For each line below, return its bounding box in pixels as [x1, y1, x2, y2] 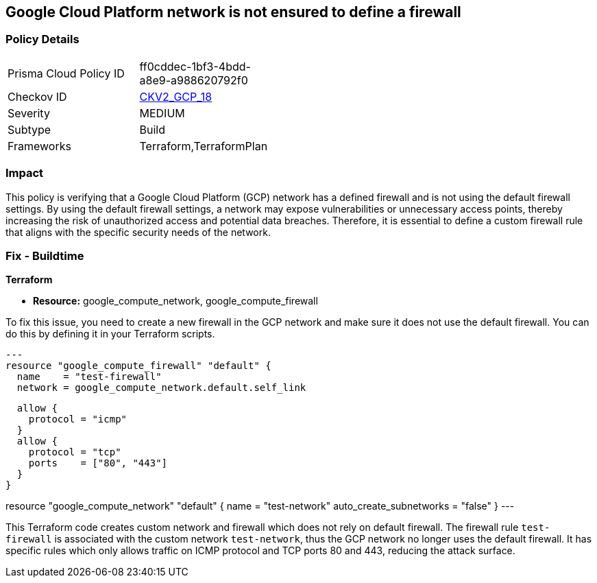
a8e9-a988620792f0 [139, 73, 248, 87]
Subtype [8, 122, 51, 136]
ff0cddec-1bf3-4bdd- [139, 59, 251, 73]
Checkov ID [8, 89, 67, 104]
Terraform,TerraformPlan [139, 139, 268, 153]
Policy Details [5, 32, 80, 47]
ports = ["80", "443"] [28, 457, 168, 469]
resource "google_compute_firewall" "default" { [5, 360, 271, 372]
